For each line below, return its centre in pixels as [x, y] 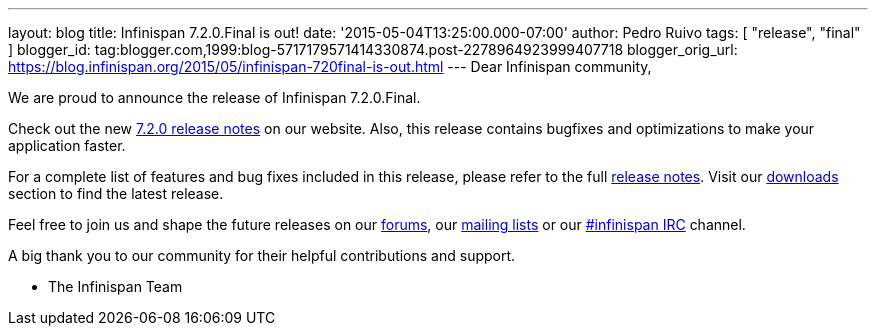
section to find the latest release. [116, 193]
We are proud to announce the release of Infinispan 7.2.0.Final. [214, 97]
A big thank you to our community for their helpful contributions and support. [262, 255]
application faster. [67, 145]
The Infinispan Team [115, 286]
